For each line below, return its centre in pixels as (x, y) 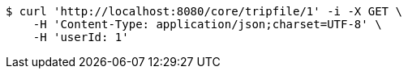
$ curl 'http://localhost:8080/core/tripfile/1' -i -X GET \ (204, 11)
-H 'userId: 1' (81, 37)
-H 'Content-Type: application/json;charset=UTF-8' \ (207, 24)
